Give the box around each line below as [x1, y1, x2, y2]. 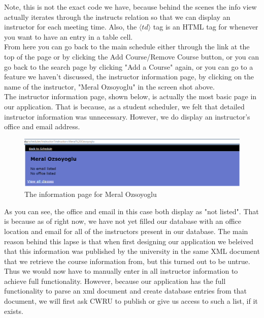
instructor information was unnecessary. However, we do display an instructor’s [4, 111, 250, 122]
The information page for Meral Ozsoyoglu [24, 189, 157, 199]
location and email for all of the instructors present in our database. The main [4, 225, 248, 236]
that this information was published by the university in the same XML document [4, 246, 260, 256]
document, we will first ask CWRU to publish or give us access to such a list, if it [4, 296, 258, 306]
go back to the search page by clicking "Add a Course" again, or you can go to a [4, 61, 253, 72]
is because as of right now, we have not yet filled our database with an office [4, 216, 241, 226]
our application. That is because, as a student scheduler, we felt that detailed [4, 101, 245, 111]
